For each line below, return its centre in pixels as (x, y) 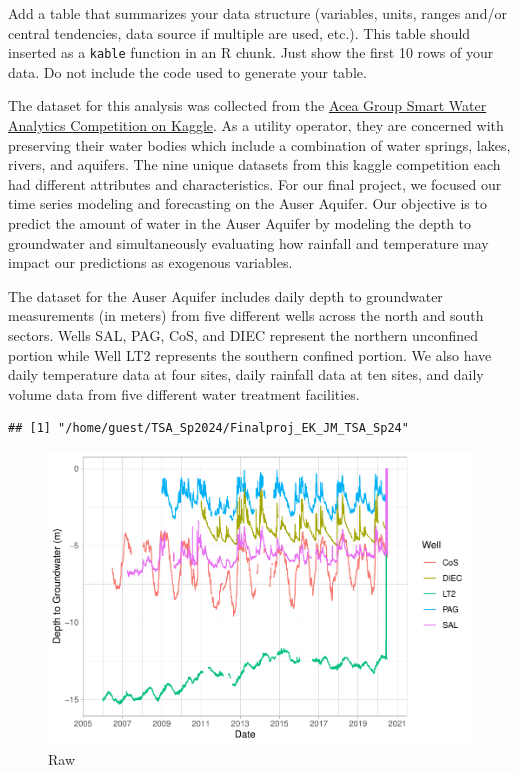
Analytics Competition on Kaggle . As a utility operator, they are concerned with (256, 125)
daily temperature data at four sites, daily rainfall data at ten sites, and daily (246, 374)
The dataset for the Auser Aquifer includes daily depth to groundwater (225, 295)
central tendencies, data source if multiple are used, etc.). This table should (239, 32)
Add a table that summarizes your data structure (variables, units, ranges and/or (257, 13)
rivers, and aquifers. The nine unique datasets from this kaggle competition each (254, 164)
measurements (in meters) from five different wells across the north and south (246, 315)
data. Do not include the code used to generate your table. (187, 71)
